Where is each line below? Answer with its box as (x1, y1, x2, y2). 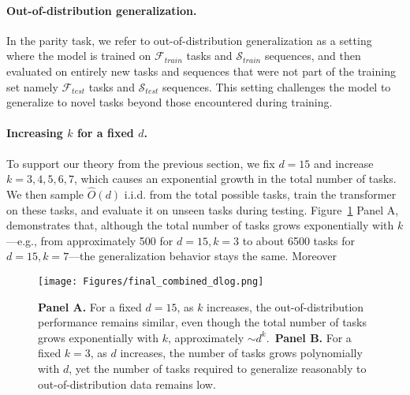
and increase (313, 155, 374, 171)
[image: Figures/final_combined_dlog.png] (38, 275, 264, 287)
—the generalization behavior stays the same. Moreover (69, 248, 337, 264)
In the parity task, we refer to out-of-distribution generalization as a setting (6, 32, 372, 48)
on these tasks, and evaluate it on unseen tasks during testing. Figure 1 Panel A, (6, 201, 399, 218)
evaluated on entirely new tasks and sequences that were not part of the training (6, 62, 396, 79)
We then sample (6, 185, 84, 202)
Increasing (6, 125, 63, 141)
